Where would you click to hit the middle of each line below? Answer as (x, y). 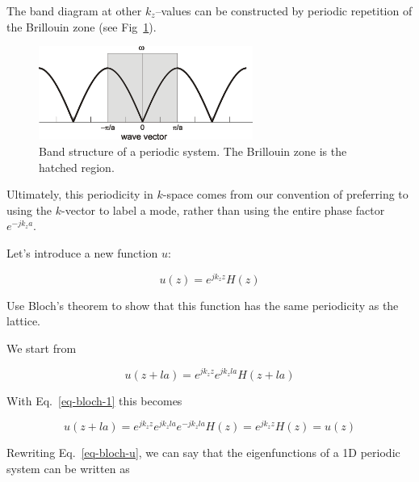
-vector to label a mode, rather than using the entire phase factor (223, 210)
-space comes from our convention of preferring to (285, 194)
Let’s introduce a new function (82, 253)
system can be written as (68, 468)
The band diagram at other (74, 10)
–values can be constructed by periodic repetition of (284, 10)
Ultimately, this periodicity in (80, 194)
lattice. (23, 321)
